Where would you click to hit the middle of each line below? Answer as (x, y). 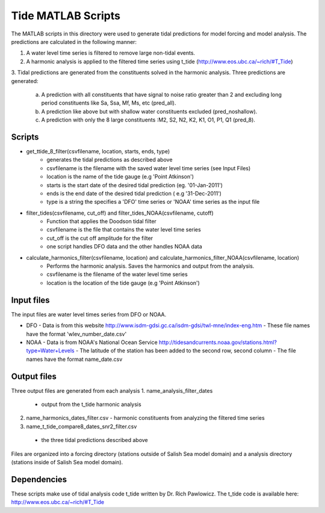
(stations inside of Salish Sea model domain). (67, 462)
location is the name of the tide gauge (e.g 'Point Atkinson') (120, 177)
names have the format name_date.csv (74, 359)
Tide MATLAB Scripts (66, 16)
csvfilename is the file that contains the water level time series (124, 230)
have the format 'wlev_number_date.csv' (76, 334)
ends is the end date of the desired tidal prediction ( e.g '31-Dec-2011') (134, 193)
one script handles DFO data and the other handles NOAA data (125, 247)
